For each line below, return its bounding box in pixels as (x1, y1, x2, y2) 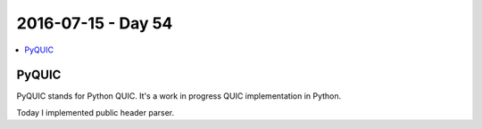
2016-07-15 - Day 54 (16, 13, 173, 33)
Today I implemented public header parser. (16, 107, 175, 117)
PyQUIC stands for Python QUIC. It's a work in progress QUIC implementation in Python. (16, 91, 342, 101)
